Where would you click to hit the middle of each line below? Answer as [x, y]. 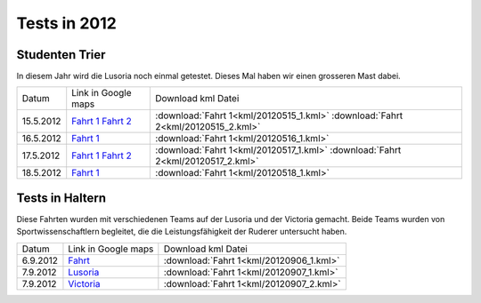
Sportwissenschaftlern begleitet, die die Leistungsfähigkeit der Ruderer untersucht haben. [182, 232]
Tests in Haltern [61, 198]
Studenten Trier [61, 55]
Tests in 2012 [67, 23]
